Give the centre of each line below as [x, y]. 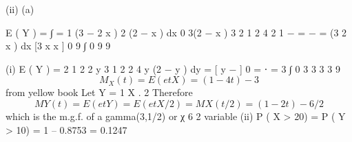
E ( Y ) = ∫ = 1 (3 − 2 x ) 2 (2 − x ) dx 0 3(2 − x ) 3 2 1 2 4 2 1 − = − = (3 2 [176, 32]
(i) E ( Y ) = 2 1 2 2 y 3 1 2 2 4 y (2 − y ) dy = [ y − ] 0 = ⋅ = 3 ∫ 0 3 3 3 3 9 [173, 68]
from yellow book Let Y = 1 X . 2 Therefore [99, 92]
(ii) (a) [20, 9]
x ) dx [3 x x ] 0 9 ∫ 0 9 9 [58, 46]
